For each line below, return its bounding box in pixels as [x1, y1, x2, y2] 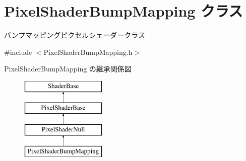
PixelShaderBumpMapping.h [43, 46, 133, 57]
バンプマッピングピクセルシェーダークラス [4, 30, 145, 40]
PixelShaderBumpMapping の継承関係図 [4, 63, 132, 74]
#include [4, 46, 32, 57]
